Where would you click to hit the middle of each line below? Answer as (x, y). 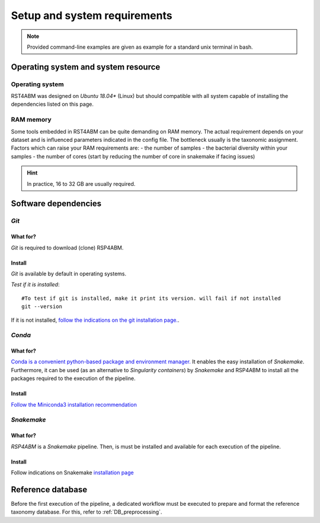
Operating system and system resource (86, 67)
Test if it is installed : (35, 284)
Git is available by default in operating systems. (69, 274)
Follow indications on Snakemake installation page (72, 473)
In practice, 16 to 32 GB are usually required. (81, 183)
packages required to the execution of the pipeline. (73, 378)
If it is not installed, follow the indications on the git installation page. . (95, 320)
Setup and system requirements (92, 15)
